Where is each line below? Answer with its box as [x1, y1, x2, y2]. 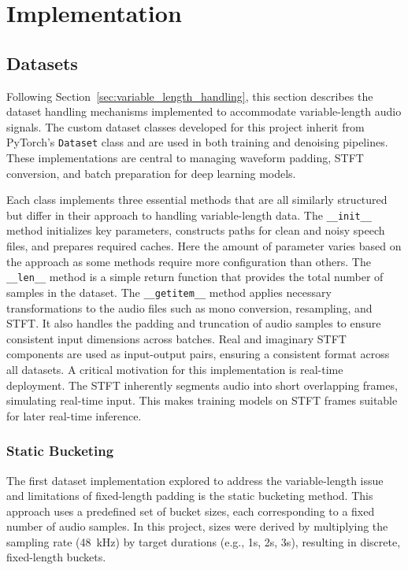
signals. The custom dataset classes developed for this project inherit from [6, 118, 365, 135]
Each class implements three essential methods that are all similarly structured [6, 191, 388, 208]
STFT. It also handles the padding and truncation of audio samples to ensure [6, 315, 381, 331]
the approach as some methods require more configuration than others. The [6, 253, 371, 269]
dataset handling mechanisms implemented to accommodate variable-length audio [6, 103, 402, 120]
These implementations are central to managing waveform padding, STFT [6, 150, 364, 166]
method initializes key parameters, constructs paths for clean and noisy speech [6, 222, 385, 239]
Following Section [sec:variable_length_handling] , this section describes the [6, 87, 373, 104]
